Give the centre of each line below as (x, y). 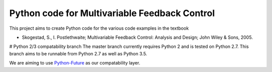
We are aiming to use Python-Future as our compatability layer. (75, 63)
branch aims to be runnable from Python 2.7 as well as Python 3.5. (78, 53)
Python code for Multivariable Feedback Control (112, 13)
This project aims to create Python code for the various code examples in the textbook (99, 28)
